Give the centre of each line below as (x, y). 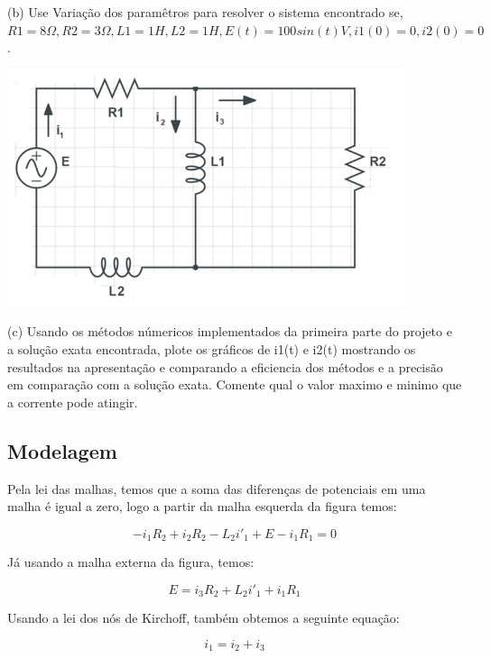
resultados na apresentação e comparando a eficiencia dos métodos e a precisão (225, 366)
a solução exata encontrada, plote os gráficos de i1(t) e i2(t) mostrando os (212, 348)
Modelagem (62, 450)
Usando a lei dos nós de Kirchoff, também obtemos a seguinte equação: (204, 618)
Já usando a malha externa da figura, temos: (131, 562)
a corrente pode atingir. (73, 402)
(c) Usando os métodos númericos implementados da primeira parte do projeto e (230, 331)
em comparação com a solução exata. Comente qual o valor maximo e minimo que (235, 384)
